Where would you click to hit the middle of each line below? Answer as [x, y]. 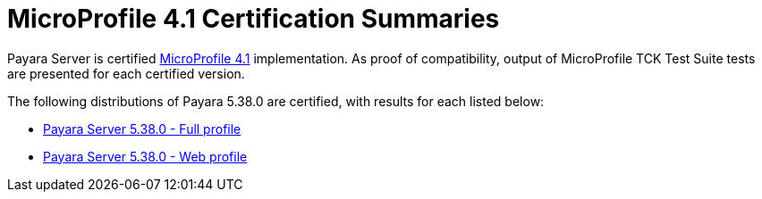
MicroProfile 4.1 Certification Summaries [254, 19]
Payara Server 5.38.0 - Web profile [145, 156]
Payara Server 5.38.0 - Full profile [142, 129]
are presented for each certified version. [126, 73]
